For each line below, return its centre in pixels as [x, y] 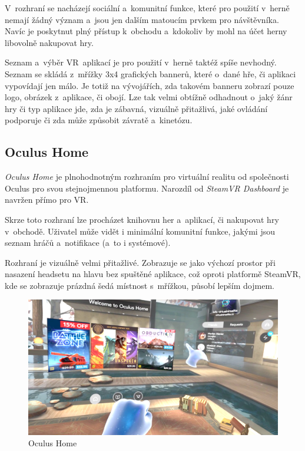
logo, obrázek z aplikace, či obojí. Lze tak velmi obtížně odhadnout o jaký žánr [149, 97]
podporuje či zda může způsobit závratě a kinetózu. [99, 120]
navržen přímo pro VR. [47, 200]
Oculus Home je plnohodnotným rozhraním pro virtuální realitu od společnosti [147, 177]
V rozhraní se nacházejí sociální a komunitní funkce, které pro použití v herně [147, 8]
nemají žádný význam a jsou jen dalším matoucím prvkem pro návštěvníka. [142, 19]
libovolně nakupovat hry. [49, 42]
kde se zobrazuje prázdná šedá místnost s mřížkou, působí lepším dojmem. [140, 285]
